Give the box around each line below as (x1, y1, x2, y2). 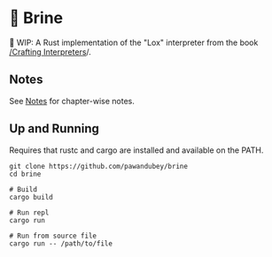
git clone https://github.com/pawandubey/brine (9, 162, 189, 170)
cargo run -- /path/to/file (9, 238, 113, 248)
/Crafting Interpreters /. (9, 46, 91, 57)
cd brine (9, 170, 42, 178)
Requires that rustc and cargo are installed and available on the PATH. (9, 145, 264, 155)
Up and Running (9, 121, 100, 136)
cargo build (9, 193, 53, 201)
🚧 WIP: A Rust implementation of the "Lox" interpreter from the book (9, 37, 259, 48)
